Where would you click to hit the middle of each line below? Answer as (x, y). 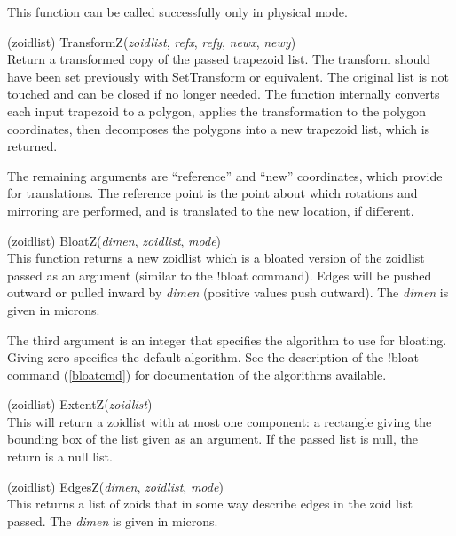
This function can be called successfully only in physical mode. (177, 12)
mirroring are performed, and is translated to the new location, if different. (211, 210)
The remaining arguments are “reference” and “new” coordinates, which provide (225, 175)
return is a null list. (60, 457)
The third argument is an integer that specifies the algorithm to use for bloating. (227, 339)
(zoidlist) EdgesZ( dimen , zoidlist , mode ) (115, 486)
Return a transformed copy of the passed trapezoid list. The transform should (219, 59)
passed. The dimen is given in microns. (113, 520)
